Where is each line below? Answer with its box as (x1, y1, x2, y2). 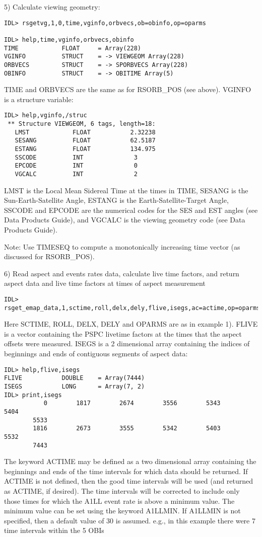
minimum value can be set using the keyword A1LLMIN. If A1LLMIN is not (4, 505, 241, 516)
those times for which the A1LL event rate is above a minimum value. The (4, 495, 235, 506)
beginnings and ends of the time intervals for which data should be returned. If (4, 466, 248, 476)
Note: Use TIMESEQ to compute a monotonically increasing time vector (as (4, 241, 240, 252)
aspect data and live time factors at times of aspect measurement (4, 278, 206, 288)
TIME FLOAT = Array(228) (4, 44, 142, 52)
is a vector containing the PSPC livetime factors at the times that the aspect (4, 328, 242, 339)
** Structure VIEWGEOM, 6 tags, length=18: (8, 120, 156, 128)
